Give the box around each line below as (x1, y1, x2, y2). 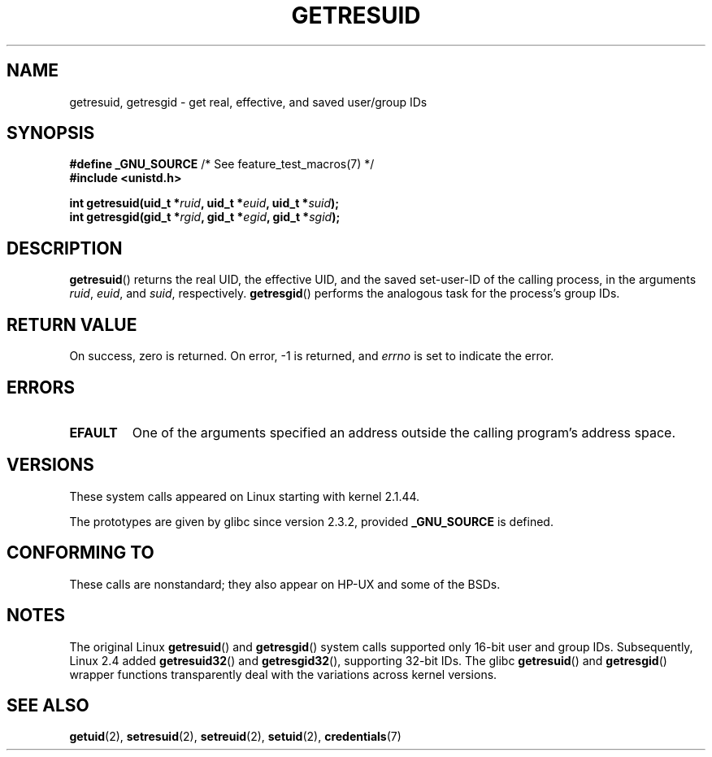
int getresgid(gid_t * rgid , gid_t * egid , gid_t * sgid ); (69, 210, 341, 224)
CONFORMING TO (7, 542, 154, 563)
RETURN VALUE (7, 314, 137, 335)
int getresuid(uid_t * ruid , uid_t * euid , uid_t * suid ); (69, 196, 340, 211)
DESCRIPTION (7, 237, 123, 259)
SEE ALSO (7, 694, 89, 716)
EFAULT (69, 424, 118, 441)
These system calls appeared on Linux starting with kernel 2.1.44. (69, 489, 420, 503)
